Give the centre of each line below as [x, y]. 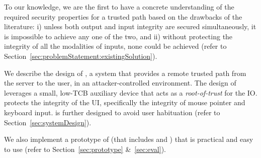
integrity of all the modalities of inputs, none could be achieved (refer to [115, 46]
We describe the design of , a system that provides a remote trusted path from [125, 73]
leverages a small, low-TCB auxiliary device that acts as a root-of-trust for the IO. [131, 92]
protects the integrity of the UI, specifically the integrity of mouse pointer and [125, 102]
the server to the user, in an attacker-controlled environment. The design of [120, 83]
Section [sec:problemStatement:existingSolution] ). [81, 56]
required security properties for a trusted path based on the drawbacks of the [123, 16]
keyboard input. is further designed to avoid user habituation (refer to [112, 112]
